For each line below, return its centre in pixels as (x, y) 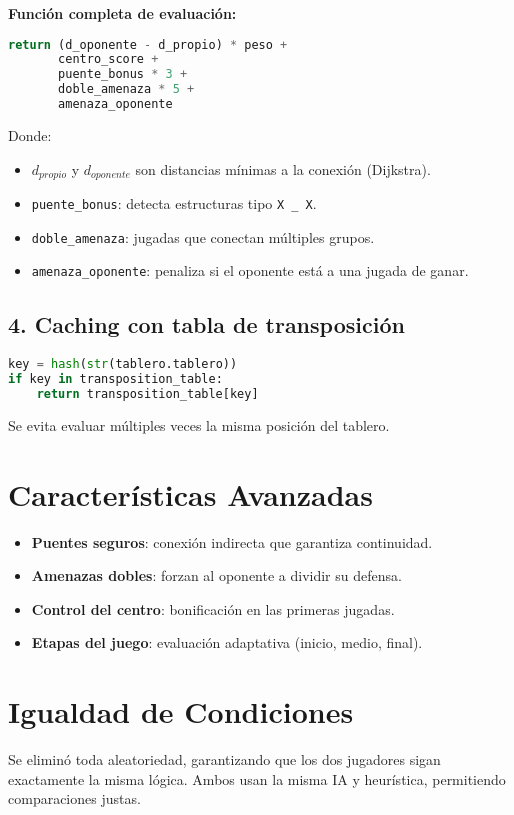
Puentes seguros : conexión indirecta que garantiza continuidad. (232, 541)
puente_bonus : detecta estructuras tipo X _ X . (174, 203)
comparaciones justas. (74, 798)
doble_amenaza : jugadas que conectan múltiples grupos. (203, 236)
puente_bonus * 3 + (123, 74)
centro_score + (108, 59)
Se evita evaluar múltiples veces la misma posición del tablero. (199, 424)
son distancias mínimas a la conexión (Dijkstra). (283, 168)
